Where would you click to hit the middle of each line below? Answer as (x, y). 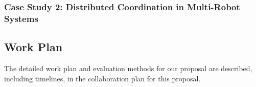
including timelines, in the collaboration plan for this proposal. (102, 78)
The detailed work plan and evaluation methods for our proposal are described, (128, 68)
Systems (21, 18)
